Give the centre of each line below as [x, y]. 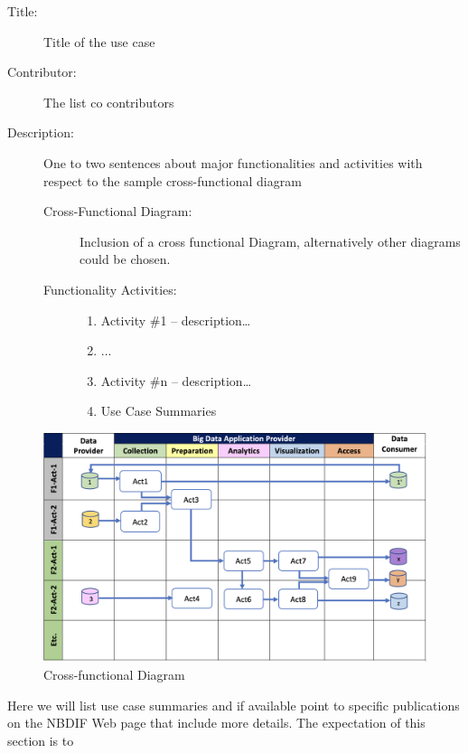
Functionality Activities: [110, 289]
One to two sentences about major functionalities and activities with [233, 162]
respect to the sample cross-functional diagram [173, 180]
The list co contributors [109, 102]
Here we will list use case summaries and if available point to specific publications [234, 705]
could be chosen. [125, 259]
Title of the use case [99, 41]
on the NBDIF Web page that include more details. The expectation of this [216, 723]
